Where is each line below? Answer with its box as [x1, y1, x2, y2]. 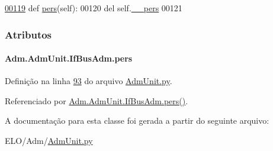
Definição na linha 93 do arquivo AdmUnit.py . [5, 75, 172, 87]
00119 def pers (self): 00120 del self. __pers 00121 [5, 2, 182, 14]
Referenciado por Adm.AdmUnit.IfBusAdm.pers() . [5, 94, 188, 107]
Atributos [5, 27, 52, 41]
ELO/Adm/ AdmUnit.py [5, 134, 93, 147]
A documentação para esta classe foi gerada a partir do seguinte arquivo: [5, 114, 269, 127]
